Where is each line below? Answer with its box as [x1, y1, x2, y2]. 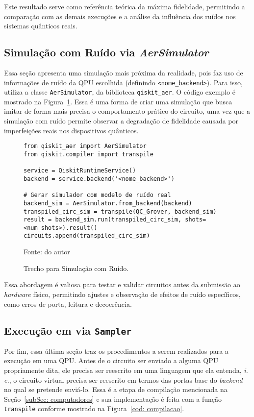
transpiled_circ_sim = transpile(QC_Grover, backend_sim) [24, 208, 217, 215]
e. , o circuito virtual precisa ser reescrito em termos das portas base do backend [4, 374, 243, 385]
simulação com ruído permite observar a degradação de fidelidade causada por [4, 116, 239, 126]
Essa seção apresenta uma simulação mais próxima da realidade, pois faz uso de [4, 67, 243, 77]
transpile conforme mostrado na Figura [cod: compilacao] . [4, 403, 184, 414]
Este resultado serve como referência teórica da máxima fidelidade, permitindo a [4, 1, 245, 11]
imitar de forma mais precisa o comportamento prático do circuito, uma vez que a [4, 106, 251, 116]
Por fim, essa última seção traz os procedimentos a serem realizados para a [4, 345, 229, 356]
